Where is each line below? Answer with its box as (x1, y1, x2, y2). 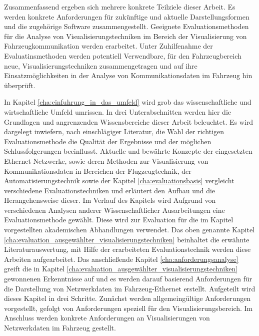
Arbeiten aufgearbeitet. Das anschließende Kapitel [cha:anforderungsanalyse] (4, 253, 238, 264)
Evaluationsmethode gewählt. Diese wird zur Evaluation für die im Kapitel (4, 214, 233, 225)
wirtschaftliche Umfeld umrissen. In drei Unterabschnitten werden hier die (4, 106, 231, 117)
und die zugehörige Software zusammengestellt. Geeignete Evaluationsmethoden (4, 21, 249, 32)
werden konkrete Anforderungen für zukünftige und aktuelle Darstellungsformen (4, 11, 249, 22)
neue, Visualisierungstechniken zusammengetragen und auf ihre (4, 60, 197, 71)
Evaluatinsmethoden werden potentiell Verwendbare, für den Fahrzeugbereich (4, 50, 241, 61)
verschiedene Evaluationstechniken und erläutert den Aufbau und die (4, 185, 215, 195)
